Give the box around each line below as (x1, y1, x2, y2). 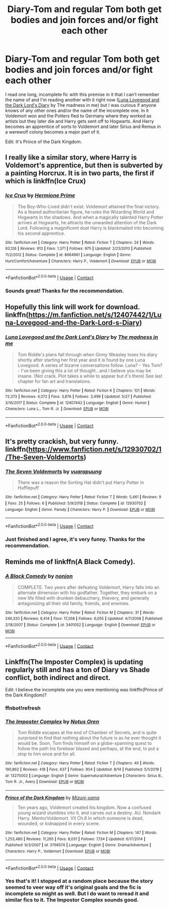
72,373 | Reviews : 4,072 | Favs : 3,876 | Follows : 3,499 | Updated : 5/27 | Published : (5, 394, 152, 399)
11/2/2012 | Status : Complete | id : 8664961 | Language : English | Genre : (5, 252, 132, 257)
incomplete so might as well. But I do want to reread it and (5, 890, 149, 897)
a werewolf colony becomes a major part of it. (5, 128, 101, 135)
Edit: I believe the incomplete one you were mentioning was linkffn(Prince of (5, 687, 163, 693)
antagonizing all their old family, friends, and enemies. (17, 600, 130, 606)
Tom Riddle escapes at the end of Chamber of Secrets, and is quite (17, 730, 157, 736)
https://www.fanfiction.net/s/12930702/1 (28, 445, 162, 454)
